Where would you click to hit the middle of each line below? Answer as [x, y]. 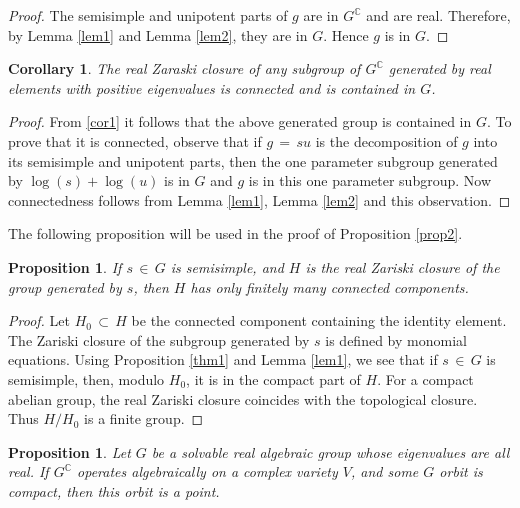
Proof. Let [39, 320]
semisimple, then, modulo [86, 378]
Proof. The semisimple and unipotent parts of [148, 15]
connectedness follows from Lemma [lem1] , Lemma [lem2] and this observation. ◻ [259, 199]
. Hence [346, 34]
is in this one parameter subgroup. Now [370, 180]
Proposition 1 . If [65, 266]
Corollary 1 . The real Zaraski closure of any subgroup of [184, 68]
